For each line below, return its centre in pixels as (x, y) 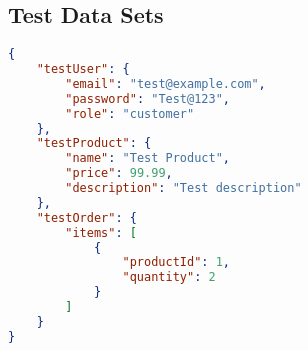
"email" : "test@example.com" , (165, 83)
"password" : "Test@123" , (147, 98)
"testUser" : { (83, 69)
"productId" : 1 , (176, 262)
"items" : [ (101, 232)
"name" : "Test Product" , (147, 158)
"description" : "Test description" (183, 188)
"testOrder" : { (86, 217)
